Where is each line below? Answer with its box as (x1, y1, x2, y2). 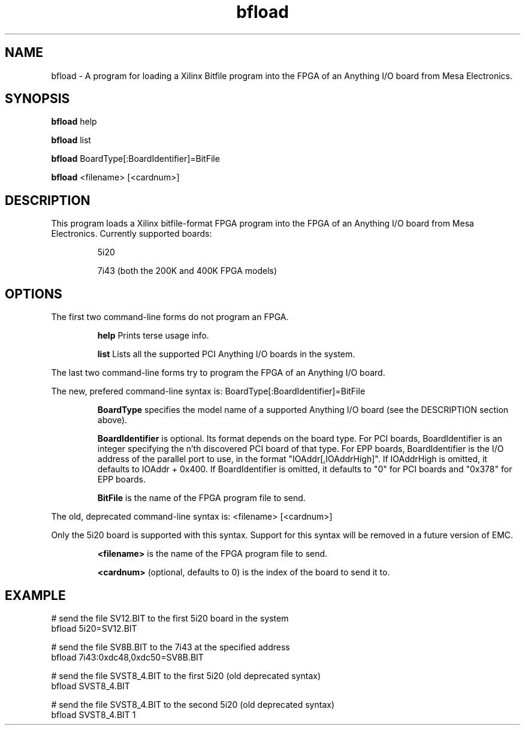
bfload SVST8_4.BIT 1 (51, 709, 136, 720)
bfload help (51, 116, 97, 127)
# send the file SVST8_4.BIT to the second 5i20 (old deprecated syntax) (51, 699, 335, 710)
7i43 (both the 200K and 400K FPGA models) (97, 266, 277, 276)
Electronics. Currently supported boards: (51, 228, 212, 239)
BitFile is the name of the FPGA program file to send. (97, 493, 306, 503)
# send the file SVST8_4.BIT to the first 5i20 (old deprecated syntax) (51, 670, 321, 681)
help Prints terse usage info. (97, 330, 209, 341)
